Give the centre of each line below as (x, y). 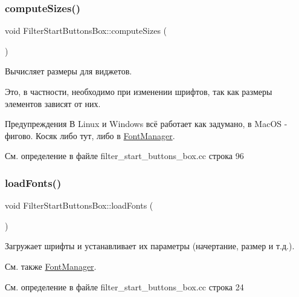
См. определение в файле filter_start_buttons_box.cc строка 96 (124, 156)
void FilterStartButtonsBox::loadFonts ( (79, 205)
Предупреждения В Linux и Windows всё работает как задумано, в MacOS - (146, 124)
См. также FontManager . (51, 266)
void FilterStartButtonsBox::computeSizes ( (86, 31)
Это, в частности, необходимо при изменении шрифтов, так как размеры (139, 91)
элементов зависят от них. (53, 103)
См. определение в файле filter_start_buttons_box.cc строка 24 (124, 286)
